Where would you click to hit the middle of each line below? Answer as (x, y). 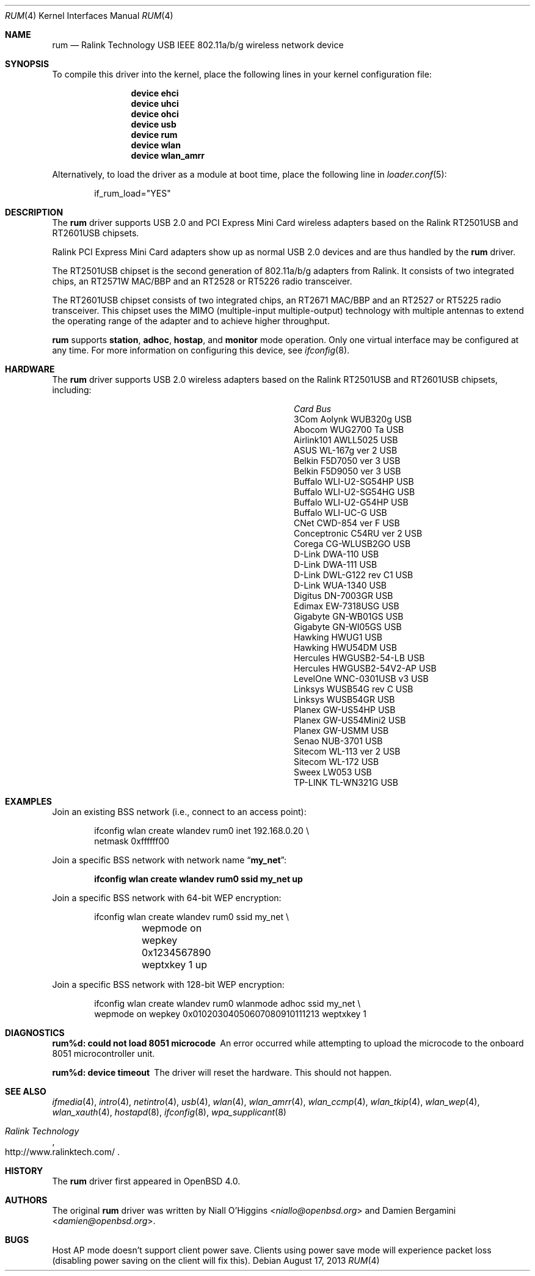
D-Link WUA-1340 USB (340, 585)
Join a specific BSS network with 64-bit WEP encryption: (167, 898)
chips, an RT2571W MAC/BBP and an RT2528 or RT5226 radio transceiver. (202, 281)
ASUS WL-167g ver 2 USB (346, 450)
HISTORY (24, 1171)
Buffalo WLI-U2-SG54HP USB (354, 481)
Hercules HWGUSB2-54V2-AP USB (365, 668)
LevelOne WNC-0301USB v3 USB (361, 679)
